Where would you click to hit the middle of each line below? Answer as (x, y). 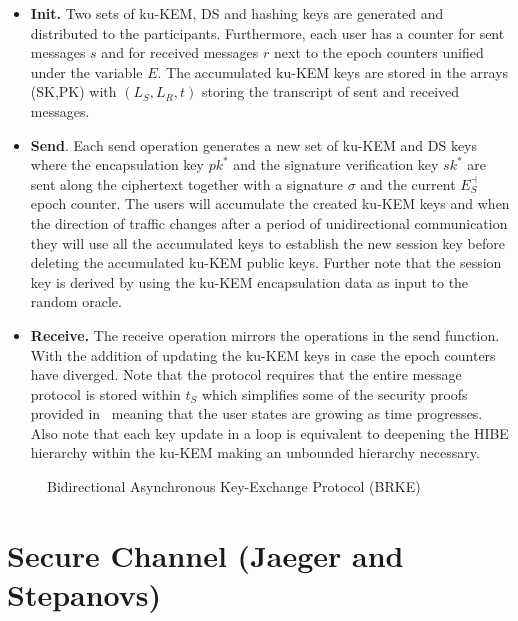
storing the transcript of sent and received (331, 91)
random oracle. (76, 301)
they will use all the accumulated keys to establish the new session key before (267, 242)
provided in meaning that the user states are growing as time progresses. (256, 413)
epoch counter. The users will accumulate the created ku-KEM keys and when (270, 203)
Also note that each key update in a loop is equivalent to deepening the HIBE (269, 432)
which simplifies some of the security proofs (334, 393)
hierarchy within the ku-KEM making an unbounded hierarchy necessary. (255, 452)
